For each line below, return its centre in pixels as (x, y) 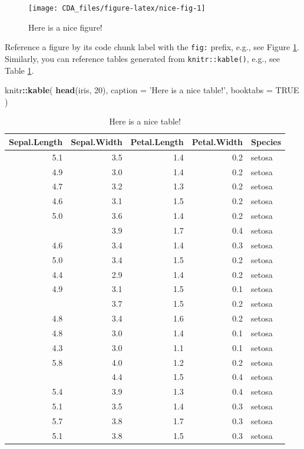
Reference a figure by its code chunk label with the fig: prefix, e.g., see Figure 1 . (152, 47)
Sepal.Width (97, 141)
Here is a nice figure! (65, 27)
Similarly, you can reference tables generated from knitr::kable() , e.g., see (142, 58)
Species (266, 141)
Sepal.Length (36, 141)
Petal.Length (157, 141)
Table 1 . (19, 70)
